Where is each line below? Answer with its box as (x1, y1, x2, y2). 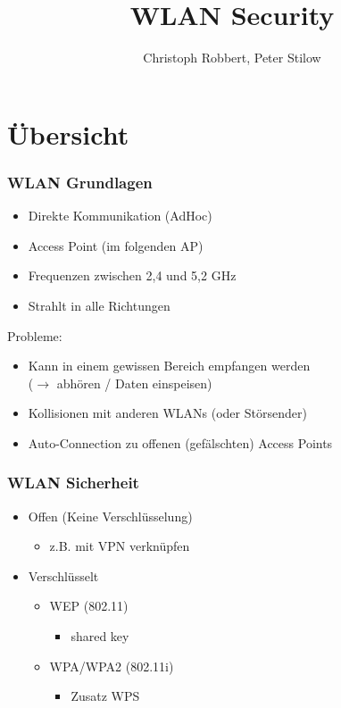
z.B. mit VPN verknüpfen (49, 537, 190, 555)
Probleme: (7, 326, 62, 345)
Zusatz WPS (71, 687, 140, 705)
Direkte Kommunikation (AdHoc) (28, 206, 212, 225)
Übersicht (7, 115, 129, 152)
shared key (71, 627, 129, 646)
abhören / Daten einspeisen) (56, 373, 212, 392)
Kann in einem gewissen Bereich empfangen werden (28, 356, 311, 375)
